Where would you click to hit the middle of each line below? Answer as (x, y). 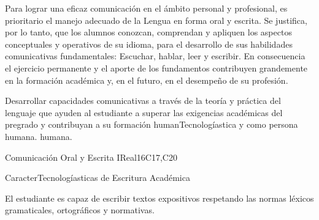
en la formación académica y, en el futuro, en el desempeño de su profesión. (147, 80)
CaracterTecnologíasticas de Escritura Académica (98, 178)
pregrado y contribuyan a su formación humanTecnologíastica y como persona (152, 124)
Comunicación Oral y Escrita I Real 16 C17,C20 (91, 157)
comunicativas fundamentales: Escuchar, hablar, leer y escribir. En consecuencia (155, 56)
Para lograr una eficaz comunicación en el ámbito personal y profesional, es (146, 8)
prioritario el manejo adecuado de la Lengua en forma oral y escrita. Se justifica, (156, 20)
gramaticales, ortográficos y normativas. (80, 210)
